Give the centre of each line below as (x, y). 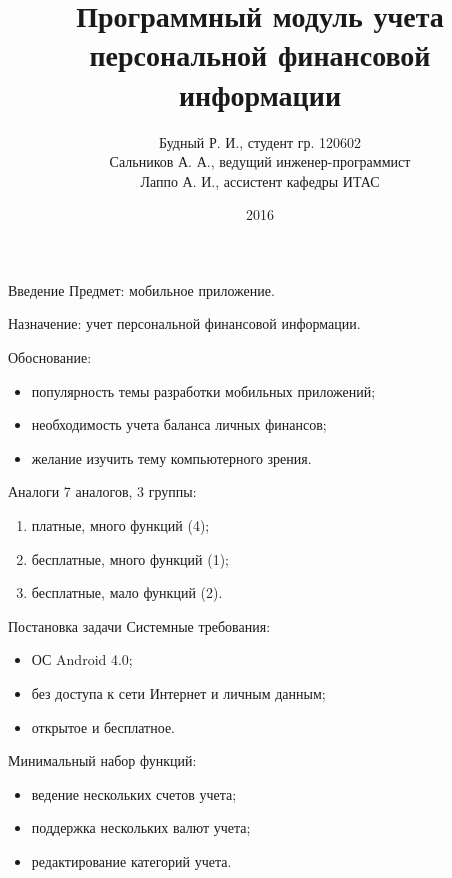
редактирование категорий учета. (131, 860)
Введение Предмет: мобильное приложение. (141, 289)
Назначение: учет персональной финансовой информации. (184, 323)
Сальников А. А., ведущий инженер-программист (260, 161)
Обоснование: (50, 357)
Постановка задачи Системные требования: (139, 625)
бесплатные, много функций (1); (130, 558)
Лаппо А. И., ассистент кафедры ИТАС (260, 180)
